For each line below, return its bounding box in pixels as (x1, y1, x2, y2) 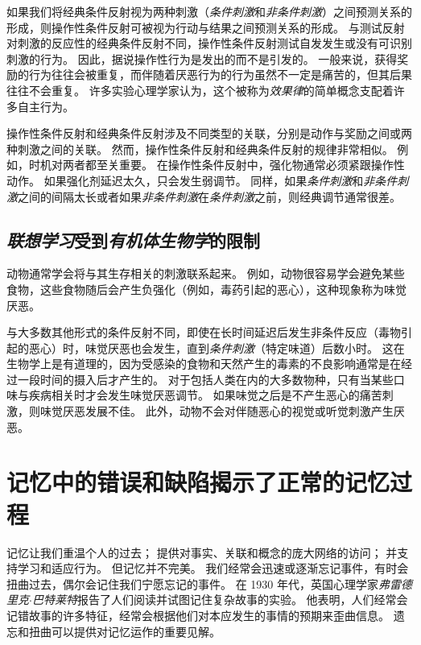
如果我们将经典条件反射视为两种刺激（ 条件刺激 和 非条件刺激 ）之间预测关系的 (6, 3, 412, 19)
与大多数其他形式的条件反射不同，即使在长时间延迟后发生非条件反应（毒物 (6, 324, 401, 341)
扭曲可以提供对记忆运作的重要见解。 (28, 622, 221, 639)
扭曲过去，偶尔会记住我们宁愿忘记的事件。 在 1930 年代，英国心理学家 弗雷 (6, 575, 401, 592)
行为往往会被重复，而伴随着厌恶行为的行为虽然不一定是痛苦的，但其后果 (28, 66, 412, 83)
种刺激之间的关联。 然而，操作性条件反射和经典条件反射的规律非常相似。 (6, 140, 394, 157)
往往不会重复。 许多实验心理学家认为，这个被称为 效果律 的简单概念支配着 (6, 81, 394, 98)
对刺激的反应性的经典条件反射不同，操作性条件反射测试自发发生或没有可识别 (6, 35, 412, 52)
